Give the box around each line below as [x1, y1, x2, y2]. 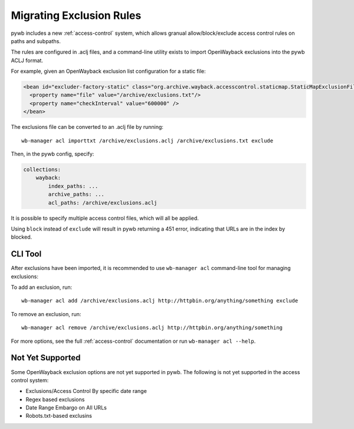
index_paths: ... [48, 183, 99, 189]
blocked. [11, 233, 32, 240]
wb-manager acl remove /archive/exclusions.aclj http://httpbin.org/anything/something [21, 324, 283, 331]
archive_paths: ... [48, 191, 104, 198]
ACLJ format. [11, 57, 44, 64]
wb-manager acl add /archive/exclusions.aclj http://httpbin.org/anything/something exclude [21, 297, 299, 304]
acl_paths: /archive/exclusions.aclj [48, 199, 158, 206]
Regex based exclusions [25, 396, 85, 403]
